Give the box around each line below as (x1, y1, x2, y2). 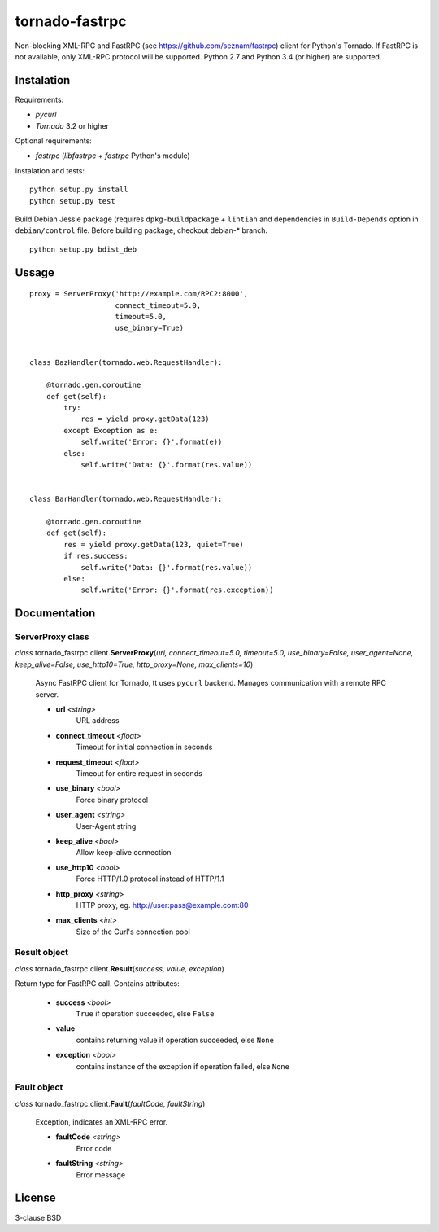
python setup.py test (29, 196, 115, 205)
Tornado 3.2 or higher (35, 121, 110, 130)
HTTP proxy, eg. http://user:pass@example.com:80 (76, 900, 249, 910)
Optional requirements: (15, 136, 93, 146)
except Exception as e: (63, 426, 159, 435)
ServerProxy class (15, 631, 89, 642)
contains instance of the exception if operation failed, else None (76, 1061, 290, 1071)
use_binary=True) (115, 323, 185, 333)
